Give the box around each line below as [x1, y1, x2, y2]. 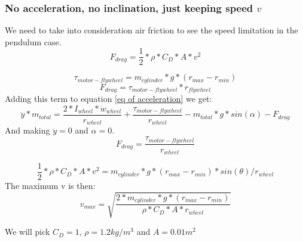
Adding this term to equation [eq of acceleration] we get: [5, 92, 212, 105]
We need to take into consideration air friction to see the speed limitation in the [5, 24, 298, 36]
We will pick [5, 225, 50, 238]
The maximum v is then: [5, 179, 96, 192]
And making [5, 124, 50, 136]
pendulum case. [5, 35, 62, 48]
